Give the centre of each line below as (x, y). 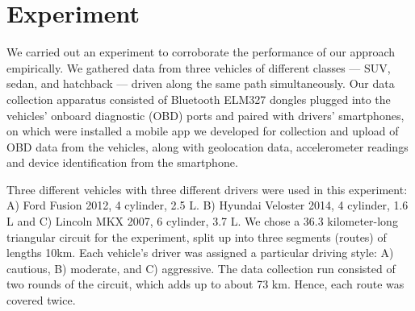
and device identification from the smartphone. (122, 162)
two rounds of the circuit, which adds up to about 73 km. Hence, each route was (205, 284)
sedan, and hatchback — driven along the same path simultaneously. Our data (201, 83)
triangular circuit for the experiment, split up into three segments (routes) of (197, 236)
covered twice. (41, 300)
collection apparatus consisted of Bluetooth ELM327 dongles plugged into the (199, 99)
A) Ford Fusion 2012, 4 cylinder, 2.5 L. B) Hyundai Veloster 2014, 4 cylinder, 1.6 (207, 205)
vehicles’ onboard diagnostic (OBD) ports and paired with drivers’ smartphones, (205, 115)
